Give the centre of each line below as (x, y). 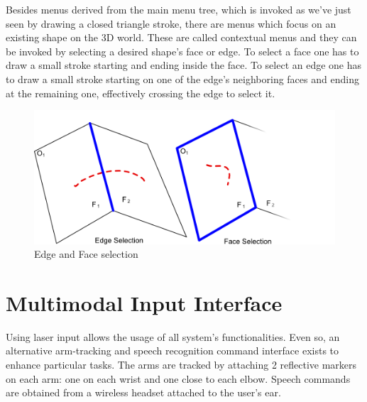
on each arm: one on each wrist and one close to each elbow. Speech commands (178, 378)
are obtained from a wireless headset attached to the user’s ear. (143, 392)
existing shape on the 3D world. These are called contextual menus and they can (181, 37)
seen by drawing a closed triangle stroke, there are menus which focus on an (171, 23)
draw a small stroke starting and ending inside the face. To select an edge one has (184, 65)
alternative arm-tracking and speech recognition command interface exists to (172, 351)
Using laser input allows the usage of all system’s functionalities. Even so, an (173, 336)
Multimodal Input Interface (144, 302)
